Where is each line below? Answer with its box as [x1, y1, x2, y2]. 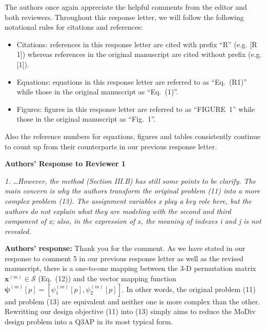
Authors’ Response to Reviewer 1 [5, 158, 126, 169]
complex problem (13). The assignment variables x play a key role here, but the [5, 195, 252, 206]
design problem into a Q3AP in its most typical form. [5, 316, 173, 326]
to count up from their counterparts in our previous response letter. [5, 141, 217, 151]
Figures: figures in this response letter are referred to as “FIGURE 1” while [16, 103, 255, 114]
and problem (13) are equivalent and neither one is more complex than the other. [5, 296, 260, 306]
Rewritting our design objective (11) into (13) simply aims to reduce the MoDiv [5, 306, 256, 317]
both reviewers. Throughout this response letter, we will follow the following [5, 11, 244, 22]
